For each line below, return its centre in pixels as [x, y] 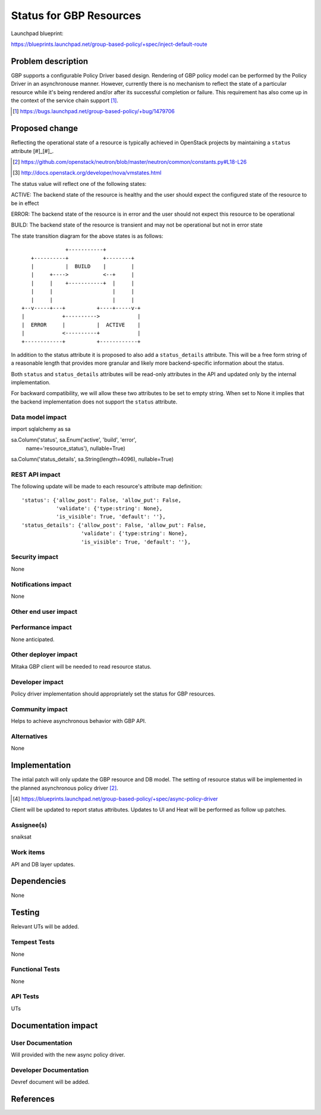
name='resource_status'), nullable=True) [76, 448]
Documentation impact [54, 1025]
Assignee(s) [29, 825]
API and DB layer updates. [43, 864]
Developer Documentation [50, 1070]
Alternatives [29, 736]
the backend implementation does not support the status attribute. [94, 402]
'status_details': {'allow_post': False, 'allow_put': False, [114, 525]
